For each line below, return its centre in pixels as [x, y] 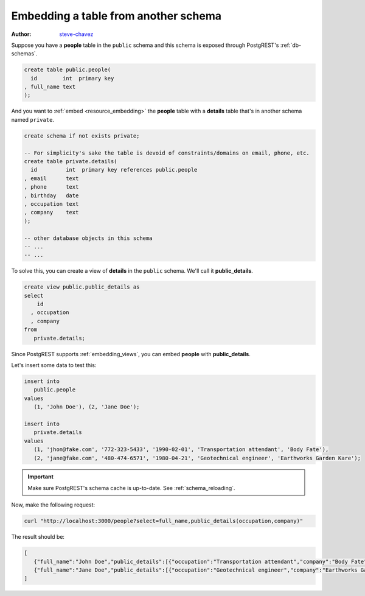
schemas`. [24, 54]
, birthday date [51, 195]
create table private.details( [71, 162]
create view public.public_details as [82, 287]
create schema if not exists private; [82, 136]
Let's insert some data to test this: [54, 365]
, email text [51, 178]
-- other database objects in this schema [88, 238]
